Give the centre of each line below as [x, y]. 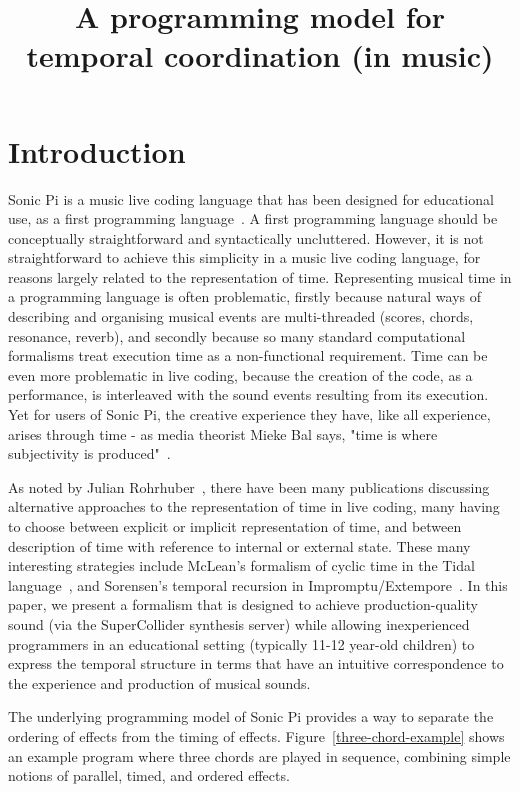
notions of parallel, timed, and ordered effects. [149, 775]
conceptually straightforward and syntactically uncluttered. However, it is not [246, 237]
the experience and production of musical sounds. [159, 682]
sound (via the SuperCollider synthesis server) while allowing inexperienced [239, 623]
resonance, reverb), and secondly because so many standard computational [237, 335]
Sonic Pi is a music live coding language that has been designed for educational [251, 198]
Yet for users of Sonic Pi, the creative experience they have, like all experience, [249, 414]
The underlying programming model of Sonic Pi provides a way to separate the [251, 716]
